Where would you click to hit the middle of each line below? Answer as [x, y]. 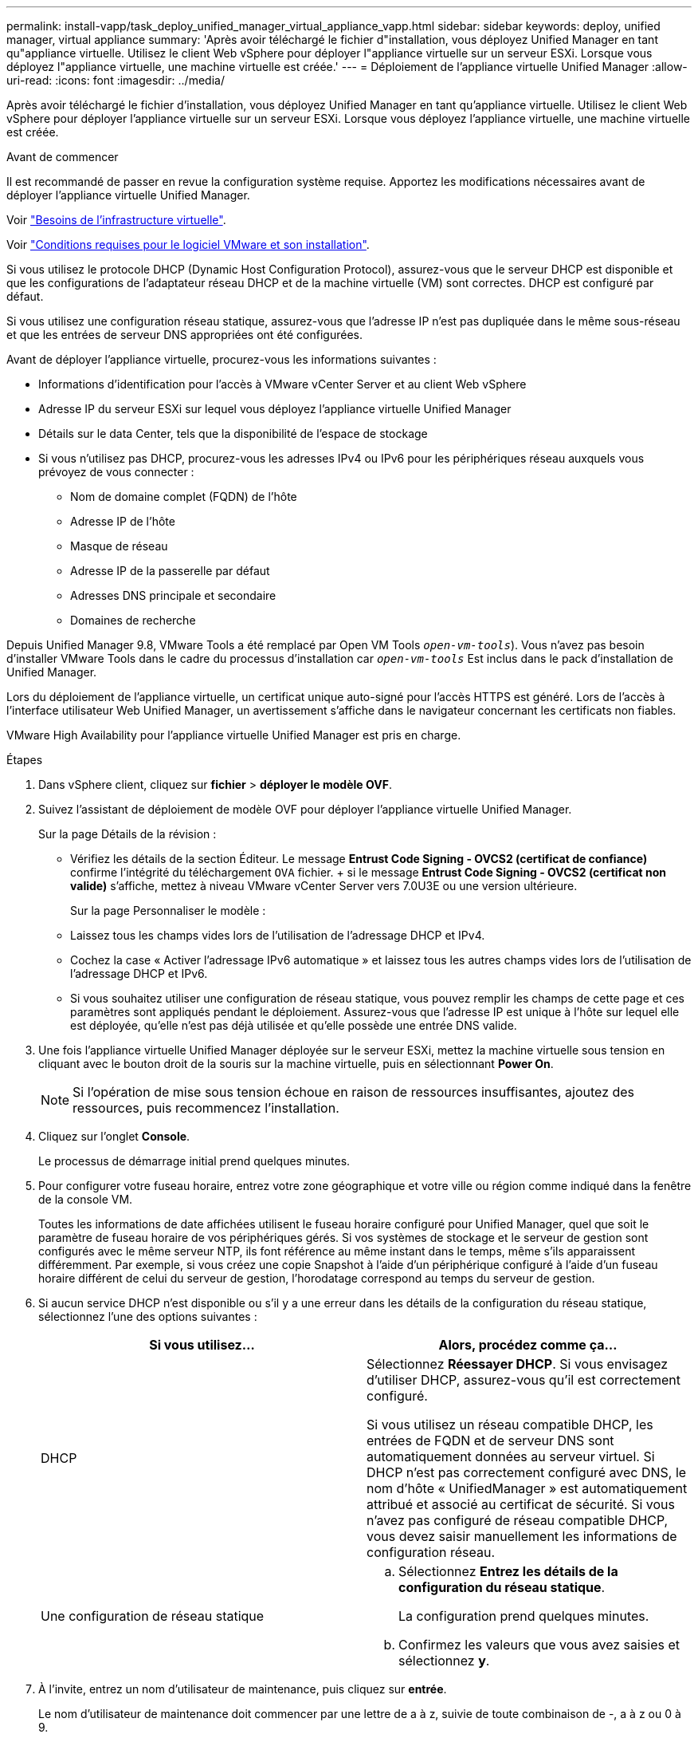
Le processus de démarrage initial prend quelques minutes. [194, 1161]
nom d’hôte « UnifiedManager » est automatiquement [527, 1488]
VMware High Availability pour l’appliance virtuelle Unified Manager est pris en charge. [234, 735]
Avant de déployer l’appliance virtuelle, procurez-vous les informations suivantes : [222, 359]
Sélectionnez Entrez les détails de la [508, 1571]
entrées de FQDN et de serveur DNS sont [490, 1440]
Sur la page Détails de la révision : [127, 834]
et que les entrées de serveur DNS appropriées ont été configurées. [184, 335]
